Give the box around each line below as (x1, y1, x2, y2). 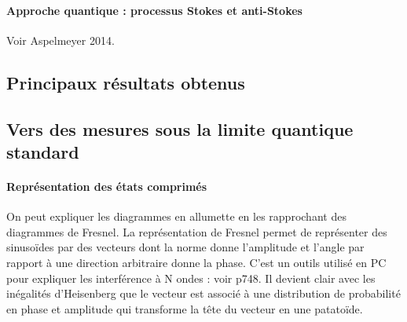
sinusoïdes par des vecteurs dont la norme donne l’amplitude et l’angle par (6, 239, 365, 255)
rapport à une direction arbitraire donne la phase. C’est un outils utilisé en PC (6, 254, 387, 270)
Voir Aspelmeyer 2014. (6, 31, 115, 48)
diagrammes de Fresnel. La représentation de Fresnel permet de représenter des (6, 223, 387, 240)
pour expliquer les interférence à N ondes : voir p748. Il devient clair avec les (6, 269, 376, 286)
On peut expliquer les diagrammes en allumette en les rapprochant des (6, 208, 346, 225)
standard (6, 139, 79, 163)
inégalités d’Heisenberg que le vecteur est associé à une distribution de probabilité (6, 285, 401, 302)
